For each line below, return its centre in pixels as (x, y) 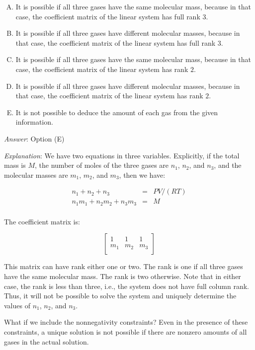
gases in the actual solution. (46, 341)
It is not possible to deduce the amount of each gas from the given (117, 112)
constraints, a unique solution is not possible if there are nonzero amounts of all (126, 332)
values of (17, 305)
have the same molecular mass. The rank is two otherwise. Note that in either (123, 276)
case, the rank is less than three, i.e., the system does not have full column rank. (127, 286)
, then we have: (142, 175)
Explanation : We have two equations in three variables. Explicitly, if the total (122, 155)
